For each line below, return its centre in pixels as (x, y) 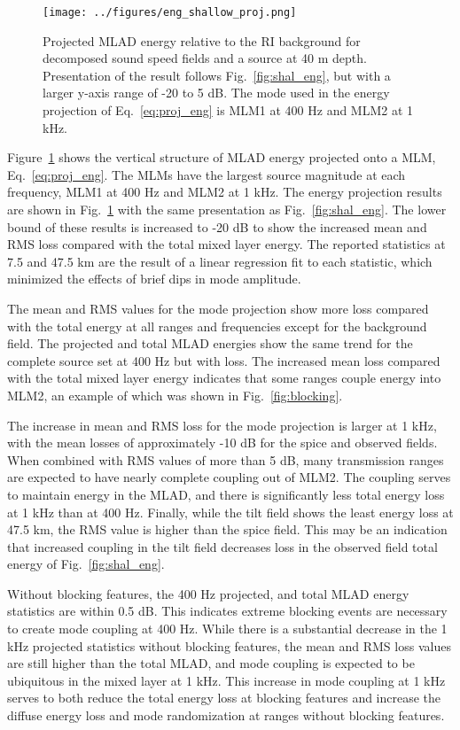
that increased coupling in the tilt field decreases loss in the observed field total (222, 546)
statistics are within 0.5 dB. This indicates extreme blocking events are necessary (227, 611)
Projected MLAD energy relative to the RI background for (202, 40)
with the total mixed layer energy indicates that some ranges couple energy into (224, 378)
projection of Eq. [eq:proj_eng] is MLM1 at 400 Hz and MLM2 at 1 (228, 110)
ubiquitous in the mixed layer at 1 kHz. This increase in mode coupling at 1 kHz (226, 680)
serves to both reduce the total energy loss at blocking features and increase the (224, 698)
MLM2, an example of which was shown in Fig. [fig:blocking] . (175, 395)
